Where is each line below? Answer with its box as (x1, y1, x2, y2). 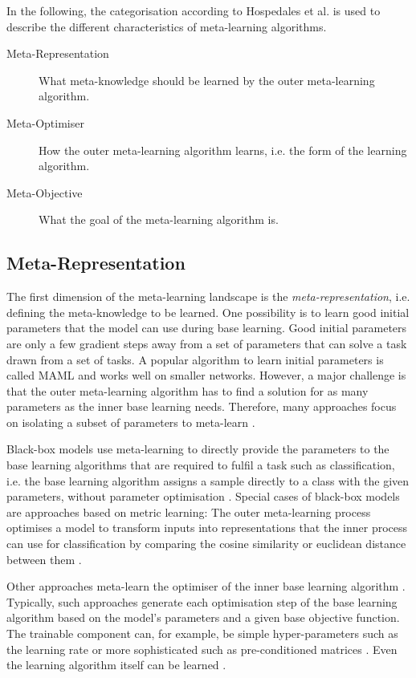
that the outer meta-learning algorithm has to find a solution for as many (6, 382, 369, 399)
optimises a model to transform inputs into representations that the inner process (6, 519, 408, 536)
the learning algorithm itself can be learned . (6, 656, 226, 673)
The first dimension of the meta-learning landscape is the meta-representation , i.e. (6, 288, 410, 305)
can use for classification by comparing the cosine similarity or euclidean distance (6, 535, 406, 552)
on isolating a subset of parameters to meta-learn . (6, 413, 255, 430)
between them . (6, 550, 82, 567)
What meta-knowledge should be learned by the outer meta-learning (39, 71, 375, 88)
